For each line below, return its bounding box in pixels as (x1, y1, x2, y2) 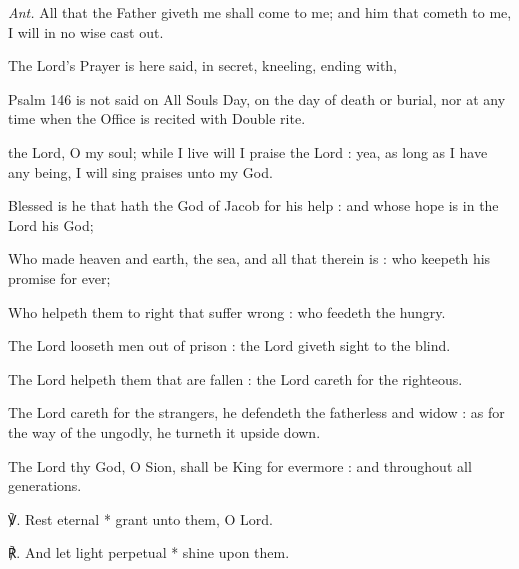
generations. (8, 475, 82, 496)
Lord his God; (8, 214, 94, 235)
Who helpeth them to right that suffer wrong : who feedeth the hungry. (8, 301, 446, 322)
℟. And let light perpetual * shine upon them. (8, 542, 290, 563)
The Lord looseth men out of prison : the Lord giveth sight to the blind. (8, 335, 451, 356)
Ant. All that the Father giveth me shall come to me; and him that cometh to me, (8, 2, 512, 22)
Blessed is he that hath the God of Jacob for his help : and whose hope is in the (8, 195, 499, 216)
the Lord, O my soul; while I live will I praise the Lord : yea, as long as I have (8, 141, 488, 162)
